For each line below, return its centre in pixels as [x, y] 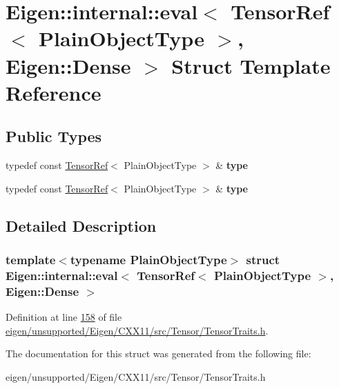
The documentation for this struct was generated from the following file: [158, 353]
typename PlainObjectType [148, 260]
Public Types [54, 136]
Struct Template [251, 65]
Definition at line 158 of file [64, 317]
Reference [54, 92]
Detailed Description [81, 225]
